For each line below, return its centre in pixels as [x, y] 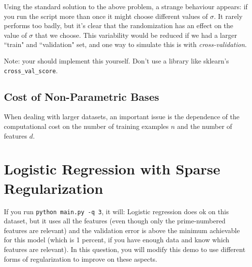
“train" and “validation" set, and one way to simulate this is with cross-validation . [126, 44]
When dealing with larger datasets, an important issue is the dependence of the [122, 117]
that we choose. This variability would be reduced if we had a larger [136, 35]
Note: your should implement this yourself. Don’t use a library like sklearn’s [117, 60]
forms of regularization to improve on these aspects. [81, 259]
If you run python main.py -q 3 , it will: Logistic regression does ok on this [116, 211]
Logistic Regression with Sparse [112, 169]
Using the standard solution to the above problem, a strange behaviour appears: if [126, 6]
